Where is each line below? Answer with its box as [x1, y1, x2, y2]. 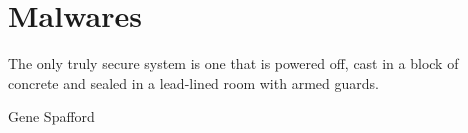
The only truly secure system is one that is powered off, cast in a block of [8, 53, 459, 74]
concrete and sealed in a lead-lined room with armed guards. [8, 72, 379, 93]
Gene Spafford [8, 106, 95, 127]
